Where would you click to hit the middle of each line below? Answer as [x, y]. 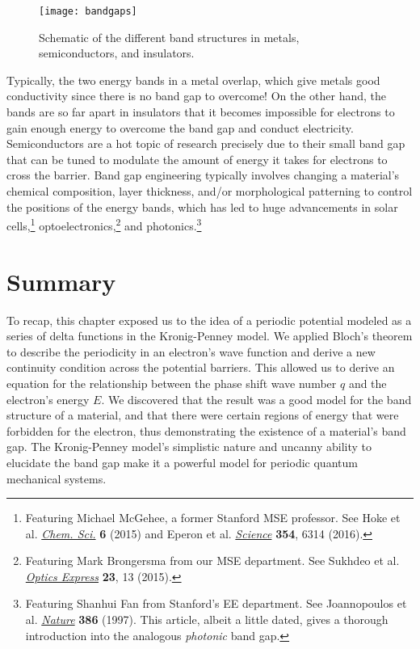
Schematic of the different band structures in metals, [169, 37]
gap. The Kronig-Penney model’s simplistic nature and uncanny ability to [189, 447]
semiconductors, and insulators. [117, 53]
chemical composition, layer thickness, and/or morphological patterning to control [210, 191]
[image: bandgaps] [88, 11]
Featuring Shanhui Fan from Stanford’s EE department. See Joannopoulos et [216, 603]
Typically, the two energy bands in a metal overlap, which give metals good [193, 80]
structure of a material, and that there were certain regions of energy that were [203, 415]
